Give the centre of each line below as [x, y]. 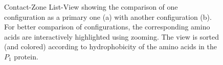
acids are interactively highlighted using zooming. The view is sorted [112, 36]
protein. [26, 56]
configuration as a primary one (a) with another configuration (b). [108, 17]
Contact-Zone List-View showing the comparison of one [91, 7]
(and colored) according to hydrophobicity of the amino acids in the [110, 46]
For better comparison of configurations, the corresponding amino [107, 27]
